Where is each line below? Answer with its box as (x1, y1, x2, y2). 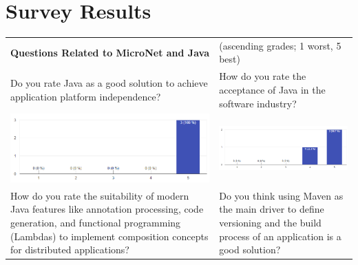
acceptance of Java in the (219, 82, 326, 96)
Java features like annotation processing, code (10, 202, 204, 216)
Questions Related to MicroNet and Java (10, 45, 209, 59)
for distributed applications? (10, 242, 129, 257)
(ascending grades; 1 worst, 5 (219, 38, 341, 52)
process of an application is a (219, 229, 341, 243)
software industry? (219, 96, 297, 110)
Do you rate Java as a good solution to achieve (10, 76, 208, 90)
